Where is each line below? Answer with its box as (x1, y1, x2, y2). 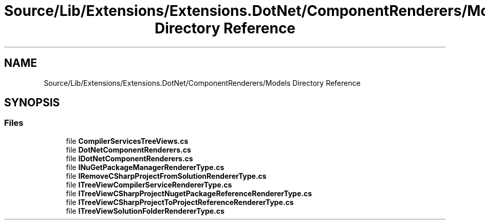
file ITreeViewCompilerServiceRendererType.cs (66, 180, 232, 189)
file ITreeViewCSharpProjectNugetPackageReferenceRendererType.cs (66, 189, 312, 198)
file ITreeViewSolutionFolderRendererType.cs (66, 206, 225, 215)
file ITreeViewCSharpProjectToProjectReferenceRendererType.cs (66, 197, 294, 207)
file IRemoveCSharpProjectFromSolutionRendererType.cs (66, 171, 267, 180)
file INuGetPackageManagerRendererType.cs (66, 162, 225, 172)
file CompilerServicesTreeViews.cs (66, 136, 189, 145)
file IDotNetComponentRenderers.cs (66, 154, 193, 163)
